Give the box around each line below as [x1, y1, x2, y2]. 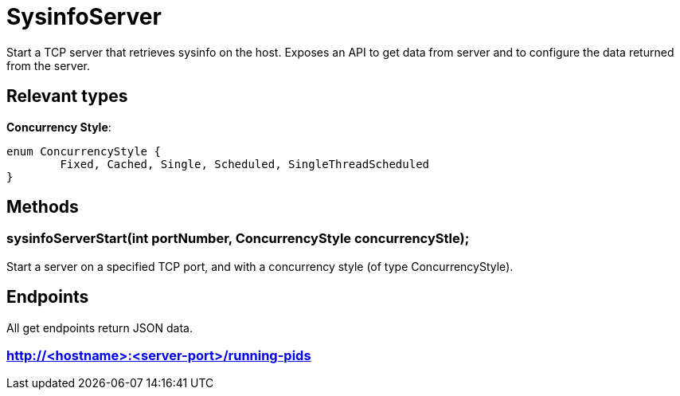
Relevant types [6, 86, 128, 107]
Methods [6, 197, 79, 218]
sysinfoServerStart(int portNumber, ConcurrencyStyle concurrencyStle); [6, 230, 470, 247]
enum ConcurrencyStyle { [6, 144, 161, 158]
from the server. [6, 58, 90, 73]
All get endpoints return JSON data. [6, 320, 193, 335]
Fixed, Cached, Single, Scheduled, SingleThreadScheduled [60, 157, 430, 171]
